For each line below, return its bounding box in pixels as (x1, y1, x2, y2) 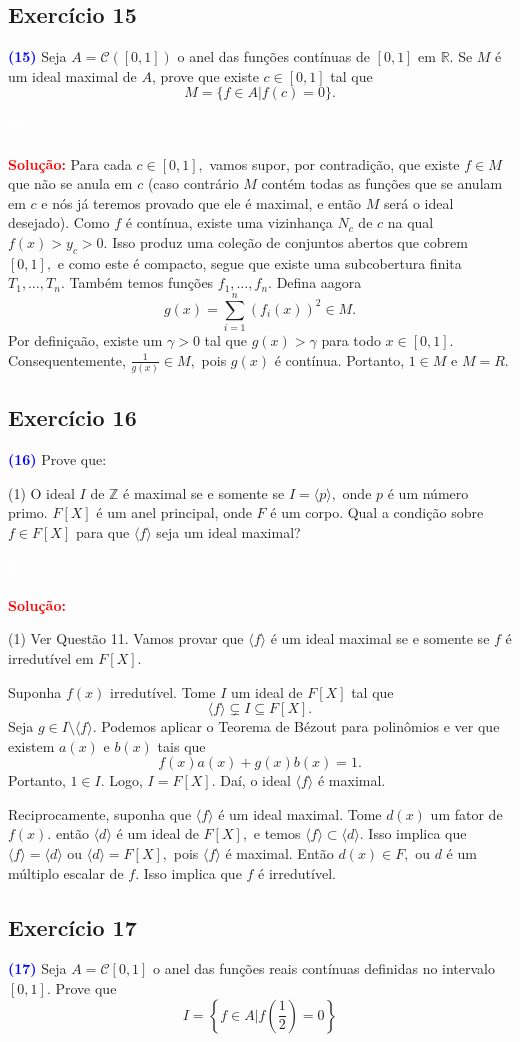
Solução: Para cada (8, 153, 132, 174)
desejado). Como (8, 212, 110, 233)
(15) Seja (8, 46, 67, 67)
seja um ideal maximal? (156, 521, 301, 542)
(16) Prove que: (8, 449, 107, 470)
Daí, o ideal (220, 770, 291, 791)
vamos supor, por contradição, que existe (209, 153, 460, 174)
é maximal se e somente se (123, 482, 285, 503)
